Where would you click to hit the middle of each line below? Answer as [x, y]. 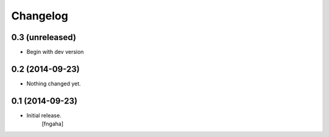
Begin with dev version [55, 52]
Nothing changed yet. [54, 83]
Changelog [40, 16]
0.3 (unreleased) [44, 37]
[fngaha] [53, 124]
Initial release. [44, 115]
